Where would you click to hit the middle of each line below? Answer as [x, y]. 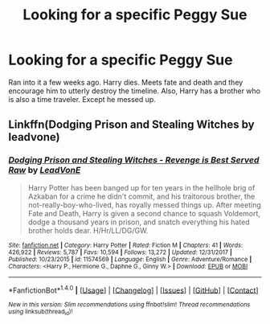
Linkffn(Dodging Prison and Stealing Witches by [131, 125]
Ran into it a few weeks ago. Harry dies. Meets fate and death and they [126, 82]
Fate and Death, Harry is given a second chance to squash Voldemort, [144, 213]
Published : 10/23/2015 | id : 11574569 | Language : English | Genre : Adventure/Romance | [130, 259]
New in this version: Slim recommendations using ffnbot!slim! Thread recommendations [129, 305]
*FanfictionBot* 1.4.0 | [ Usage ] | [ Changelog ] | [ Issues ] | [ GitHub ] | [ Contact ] [133, 289]
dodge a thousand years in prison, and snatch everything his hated [139, 222]
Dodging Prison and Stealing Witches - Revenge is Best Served [134, 160]
